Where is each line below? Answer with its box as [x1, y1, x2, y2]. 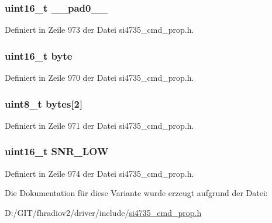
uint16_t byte [5, 48, 73, 63]
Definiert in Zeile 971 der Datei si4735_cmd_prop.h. [5, 119, 194, 131]
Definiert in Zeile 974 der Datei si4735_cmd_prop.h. [5, 167, 194, 179]
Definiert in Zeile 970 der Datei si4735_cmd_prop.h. [5, 71, 194, 84]
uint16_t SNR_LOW [5, 144, 109, 159]
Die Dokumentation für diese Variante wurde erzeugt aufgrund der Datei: [5, 187, 268, 199]
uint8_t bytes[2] [5, 96, 83, 111]
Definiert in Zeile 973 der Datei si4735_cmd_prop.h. [5, 23, 194, 36]
